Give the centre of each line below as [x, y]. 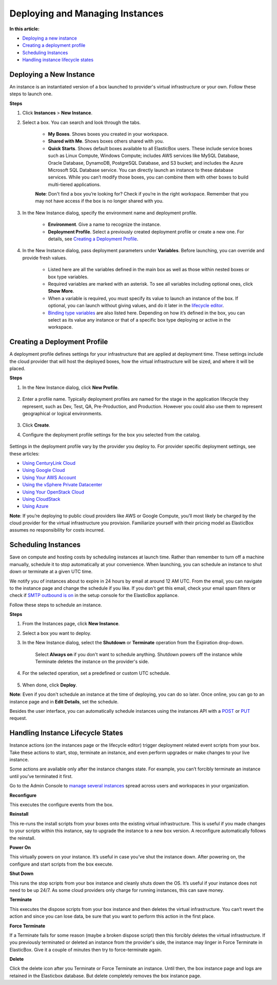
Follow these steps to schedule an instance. [56, 605]
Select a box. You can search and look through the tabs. [82, 122]
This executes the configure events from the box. [62, 805]
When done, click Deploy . [50, 685]
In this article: [24, 29]
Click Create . [36, 425]
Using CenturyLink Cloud [49, 463]
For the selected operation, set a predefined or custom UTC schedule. [96, 673]
